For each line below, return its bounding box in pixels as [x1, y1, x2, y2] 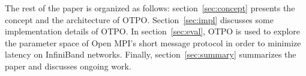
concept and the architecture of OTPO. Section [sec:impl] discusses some [5, 13, 274, 26]
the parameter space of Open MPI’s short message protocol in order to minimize [5, 36, 301, 49]
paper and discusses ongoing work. [5, 59, 131, 72]
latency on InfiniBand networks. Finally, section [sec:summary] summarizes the [5, 48, 296, 61]
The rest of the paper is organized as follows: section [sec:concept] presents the [5, 2, 295, 14]
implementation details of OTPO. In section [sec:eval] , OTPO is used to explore [5, 25, 300, 37]
